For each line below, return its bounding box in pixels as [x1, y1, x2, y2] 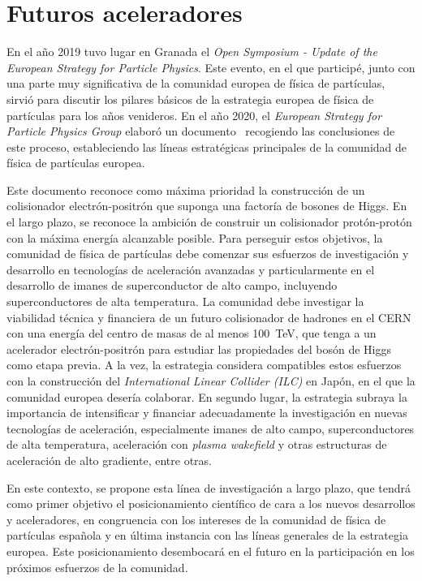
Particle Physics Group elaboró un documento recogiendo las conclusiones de [6, 123, 395, 140]
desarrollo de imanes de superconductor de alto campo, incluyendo [6, 277, 338, 294]
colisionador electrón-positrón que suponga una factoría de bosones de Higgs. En [6, 197, 407, 214]
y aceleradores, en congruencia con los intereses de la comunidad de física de [6, 510, 386, 527]
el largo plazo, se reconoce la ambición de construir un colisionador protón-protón [6, 213, 412, 230]
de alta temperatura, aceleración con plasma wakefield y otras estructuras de [6, 436, 387, 453]
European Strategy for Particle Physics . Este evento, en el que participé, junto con [6, 58, 416, 75]
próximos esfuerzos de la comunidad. [6, 558, 188, 575]
